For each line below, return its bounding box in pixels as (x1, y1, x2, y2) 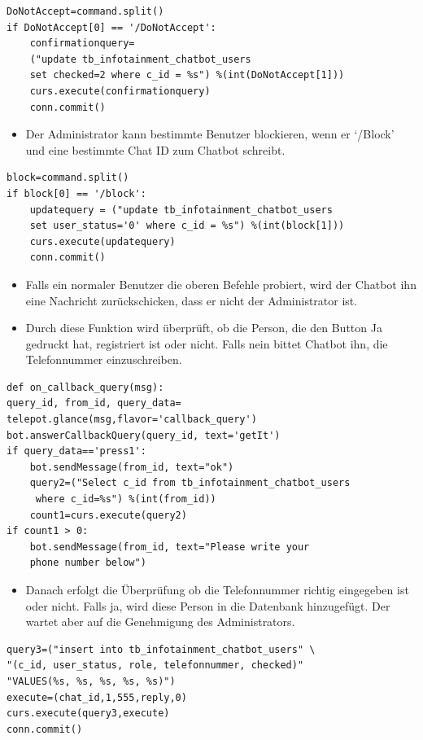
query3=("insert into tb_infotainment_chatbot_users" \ (7, 643, 316, 655)
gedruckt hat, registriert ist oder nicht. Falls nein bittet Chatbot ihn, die (25, 335, 388, 352)
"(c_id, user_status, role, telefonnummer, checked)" (7, 659, 304, 672)
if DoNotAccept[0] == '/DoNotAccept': (7, 21, 216, 33)
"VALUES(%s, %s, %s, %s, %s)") (7, 675, 176, 687)
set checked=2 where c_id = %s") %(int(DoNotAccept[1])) (29, 69, 345, 81)
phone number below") (29, 557, 146, 569)
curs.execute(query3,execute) (7, 707, 170, 720)
